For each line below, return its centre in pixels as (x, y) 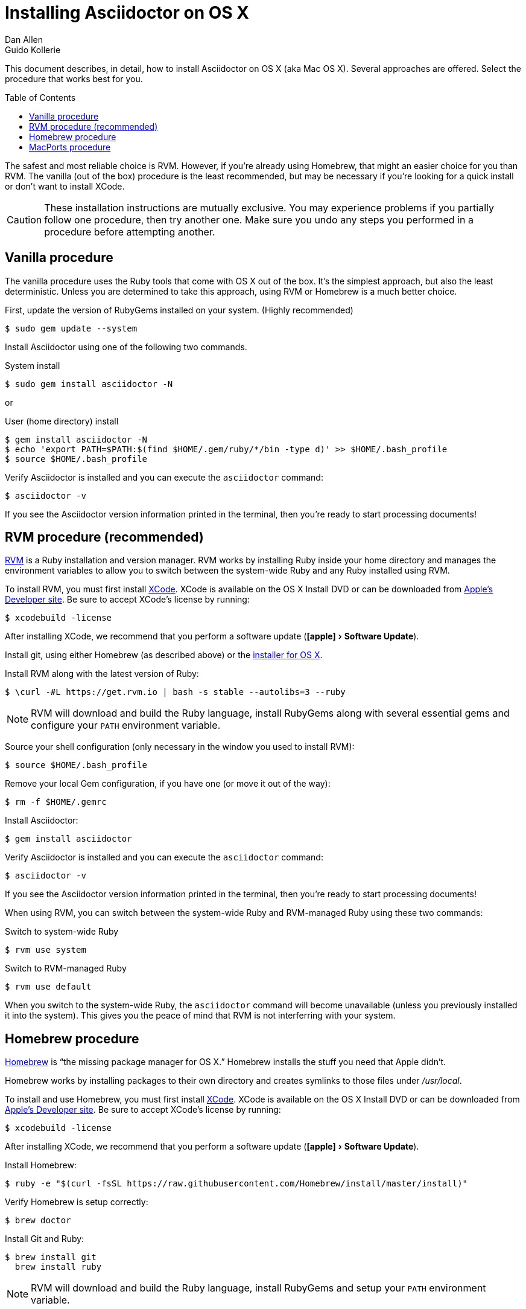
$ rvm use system (46, 950)
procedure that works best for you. (74, 78)
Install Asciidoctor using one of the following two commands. (126, 347)
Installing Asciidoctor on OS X (127, 13)
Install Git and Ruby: (45, 1239)
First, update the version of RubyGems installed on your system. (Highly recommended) (179, 310)
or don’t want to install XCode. (65, 186)
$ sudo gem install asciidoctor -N (89, 384)
